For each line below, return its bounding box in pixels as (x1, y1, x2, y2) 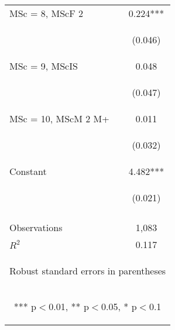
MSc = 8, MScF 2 (9, 6, 84, 20)
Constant (9, 164, 47, 178)
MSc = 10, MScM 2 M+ (9, 112, 109, 125)
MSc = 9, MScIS (9, 59, 78, 73)
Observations (9, 221, 63, 234)
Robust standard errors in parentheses (9, 264, 166, 277)
